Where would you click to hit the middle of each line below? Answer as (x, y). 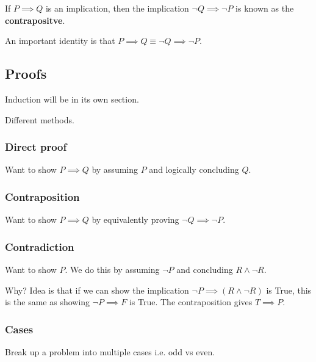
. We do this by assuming (112, 270)
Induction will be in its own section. (72, 99)
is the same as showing (48, 302)
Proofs (26, 74)
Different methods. (40, 119)
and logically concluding (194, 169)
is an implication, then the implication (117, 8)
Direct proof (36, 147)
